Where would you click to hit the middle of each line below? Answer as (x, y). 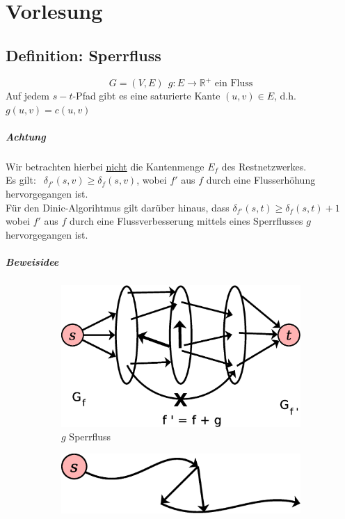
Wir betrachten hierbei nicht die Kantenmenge (105, 166)
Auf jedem (27, 96)
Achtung (26, 136)
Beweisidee (32, 261)
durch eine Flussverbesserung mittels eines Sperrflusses (186, 221)
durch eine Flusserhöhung (261, 180)
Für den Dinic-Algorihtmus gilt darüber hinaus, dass (118, 207)
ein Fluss (234, 84)
